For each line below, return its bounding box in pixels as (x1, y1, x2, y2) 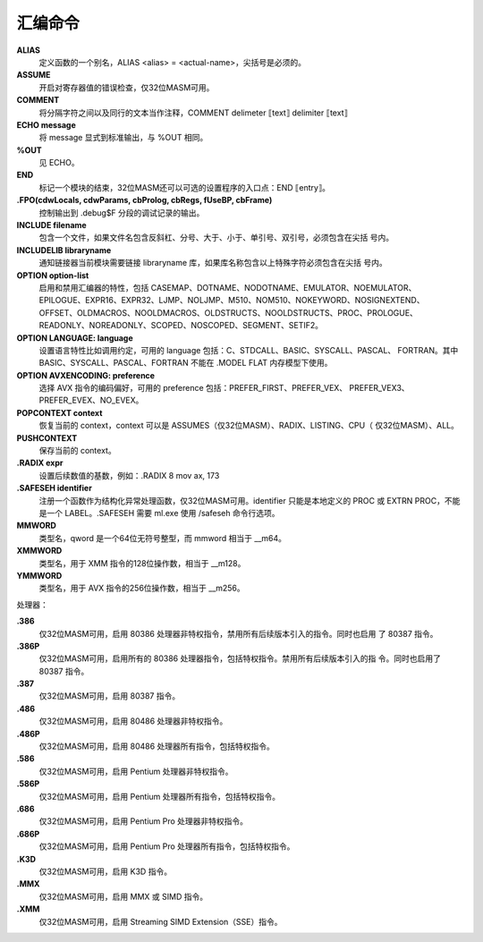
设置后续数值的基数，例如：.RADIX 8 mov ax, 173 (38, 470, 220, 480)
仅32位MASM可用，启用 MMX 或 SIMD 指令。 (38, 891, 208, 902)
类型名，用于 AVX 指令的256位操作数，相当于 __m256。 (38, 582, 245, 594)
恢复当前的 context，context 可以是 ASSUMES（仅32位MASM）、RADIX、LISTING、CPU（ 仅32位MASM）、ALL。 (38, 420, 460, 431)
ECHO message (16, 119, 76, 130)
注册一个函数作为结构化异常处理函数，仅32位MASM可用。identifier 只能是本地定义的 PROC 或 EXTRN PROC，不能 (38, 495, 461, 505)
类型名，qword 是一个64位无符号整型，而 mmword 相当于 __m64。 (38, 532, 286, 543)
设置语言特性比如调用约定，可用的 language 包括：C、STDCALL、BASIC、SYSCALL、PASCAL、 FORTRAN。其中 (38, 344, 459, 355)
